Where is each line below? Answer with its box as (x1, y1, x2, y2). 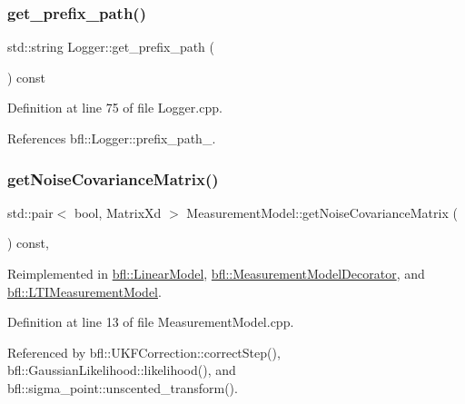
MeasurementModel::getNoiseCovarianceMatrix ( (186, 202, 458, 222)
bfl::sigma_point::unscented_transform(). (7, 378, 238, 397)
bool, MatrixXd (74, 202, 162, 222)
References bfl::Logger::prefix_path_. (7, 129, 216, 147)
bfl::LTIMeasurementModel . (7, 281, 162, 301)
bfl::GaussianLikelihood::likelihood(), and (7, 360, 236, 379)
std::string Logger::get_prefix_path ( (7, 37, 215, 56)
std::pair (7, 202, 54, 222)
